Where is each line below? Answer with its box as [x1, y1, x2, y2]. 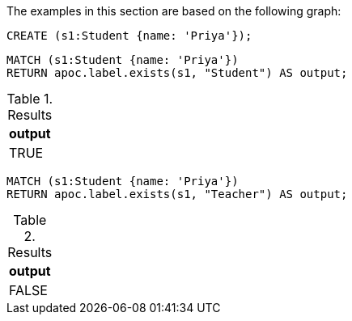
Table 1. [6, 91, 53, 107]
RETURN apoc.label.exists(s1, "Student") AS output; [6, 66, 348, 79]
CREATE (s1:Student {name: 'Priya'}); [6, 29, 252, 42]
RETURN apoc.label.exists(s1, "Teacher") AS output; [6, 188, 348, 201]
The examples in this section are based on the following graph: [6, 4, 341, 18]
